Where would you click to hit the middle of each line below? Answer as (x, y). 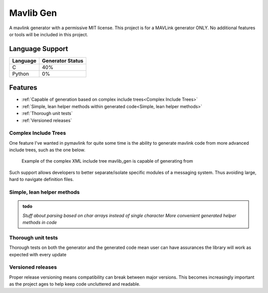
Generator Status (63, 60)
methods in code (40, 222)
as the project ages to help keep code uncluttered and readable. (75, 284)
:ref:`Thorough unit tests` (47, 114)
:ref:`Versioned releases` (47, 120)
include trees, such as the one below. (47, 150)
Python (21, 73)
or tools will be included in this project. (49, 34)
